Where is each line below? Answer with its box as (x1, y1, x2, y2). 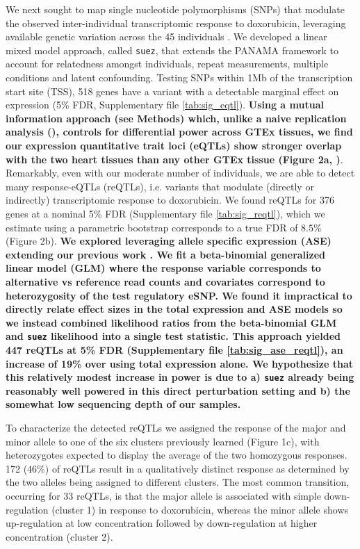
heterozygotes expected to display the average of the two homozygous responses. (6, 448, 347, 462)
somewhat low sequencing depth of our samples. (6, 397, 241, 411)
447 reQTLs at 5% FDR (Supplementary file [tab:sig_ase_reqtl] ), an (6, 342, 343, 357)
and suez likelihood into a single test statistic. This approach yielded (6, 329, 341, 343)
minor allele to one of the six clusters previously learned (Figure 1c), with (6, 434, 320, 448)
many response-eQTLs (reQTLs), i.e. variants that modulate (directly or (6, 179, 314, 193)
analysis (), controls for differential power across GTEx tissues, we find (6, 124, 353, 139)
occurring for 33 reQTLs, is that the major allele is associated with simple (6, 488, 321, 502)
